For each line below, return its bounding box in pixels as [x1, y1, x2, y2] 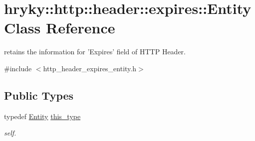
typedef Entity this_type [4, 111, 81, 121]
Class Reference [4, 17, 115, 38]
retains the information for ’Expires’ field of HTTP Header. [4, 46, 186, 57]
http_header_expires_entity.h [43, 63, 137, 73]
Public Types [4, 87, 74, 103]
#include [4, 63, 32, 73]
